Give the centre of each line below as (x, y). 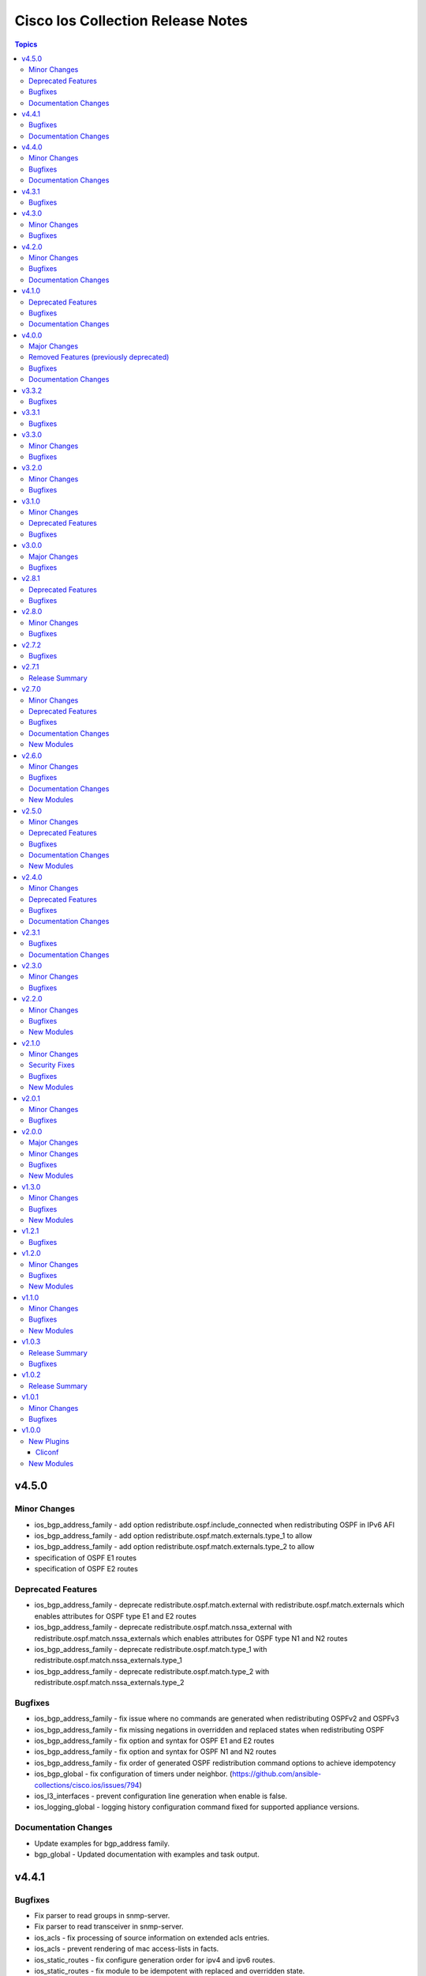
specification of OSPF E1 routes (86, 1558)
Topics (26, 44)
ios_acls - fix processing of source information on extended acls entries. (152, 1937)
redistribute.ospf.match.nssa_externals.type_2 (109, 1683)
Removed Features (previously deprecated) (99, 357)
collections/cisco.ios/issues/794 (87, 1785)
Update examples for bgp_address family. (102, 1843)
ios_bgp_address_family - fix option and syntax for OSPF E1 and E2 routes (155, 1741)
